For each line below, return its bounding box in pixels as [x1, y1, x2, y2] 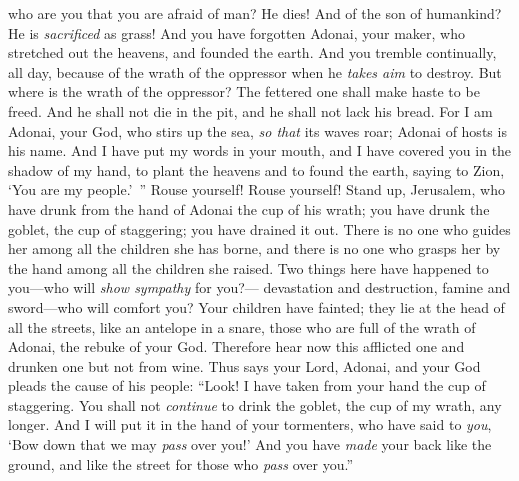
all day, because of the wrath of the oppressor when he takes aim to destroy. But [8, 61, 502, 82]
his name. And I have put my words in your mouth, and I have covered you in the [8, 140, 512, 161]
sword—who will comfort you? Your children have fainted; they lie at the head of [8, 296, 505, 317]
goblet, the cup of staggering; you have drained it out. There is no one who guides [8, 218, 511, 239]
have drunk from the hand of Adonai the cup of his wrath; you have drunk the [8, 198, 490, 219]
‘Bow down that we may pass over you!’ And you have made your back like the [8, 434, 492, 455]
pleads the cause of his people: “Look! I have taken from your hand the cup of [8, 375, 486, 396]
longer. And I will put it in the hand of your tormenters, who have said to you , [8, 414, 492, 435]
